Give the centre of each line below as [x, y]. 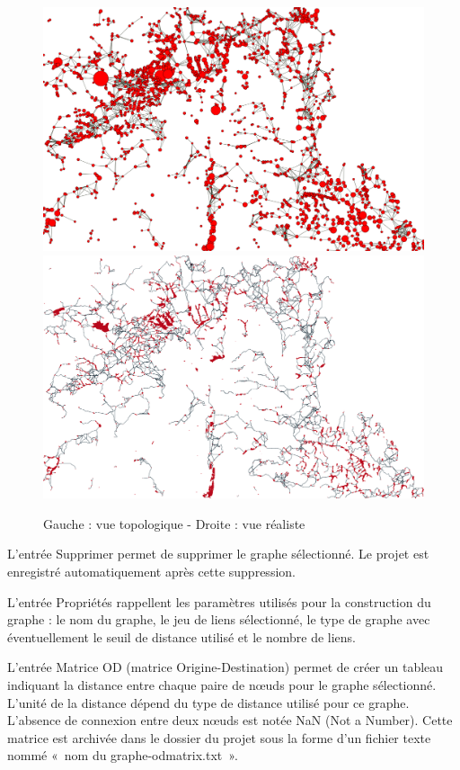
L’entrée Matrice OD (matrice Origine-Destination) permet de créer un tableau [226, 667]
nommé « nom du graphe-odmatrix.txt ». [123, 755]
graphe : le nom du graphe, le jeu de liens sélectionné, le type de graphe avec [219, 619]
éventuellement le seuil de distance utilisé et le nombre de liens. [182, 636]
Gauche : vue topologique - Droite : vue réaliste [174, 523]
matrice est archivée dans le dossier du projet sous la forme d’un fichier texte [219, 737]
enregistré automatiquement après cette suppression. [151, 571]
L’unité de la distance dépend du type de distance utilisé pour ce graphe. [208, 702]
